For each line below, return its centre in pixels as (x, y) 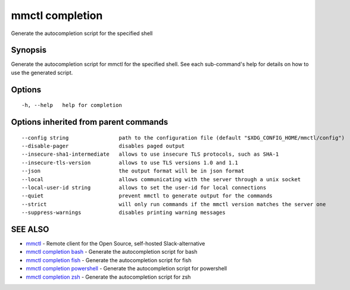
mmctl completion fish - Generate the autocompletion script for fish (109, 260)
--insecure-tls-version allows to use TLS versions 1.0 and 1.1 (130, 163)
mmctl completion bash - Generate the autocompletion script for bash (112, 252)
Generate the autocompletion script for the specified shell (82, 33)
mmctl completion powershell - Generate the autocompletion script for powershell (126, 269)
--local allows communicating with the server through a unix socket (161, 179)
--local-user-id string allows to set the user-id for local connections (144, 187)
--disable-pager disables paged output (103, 146)
